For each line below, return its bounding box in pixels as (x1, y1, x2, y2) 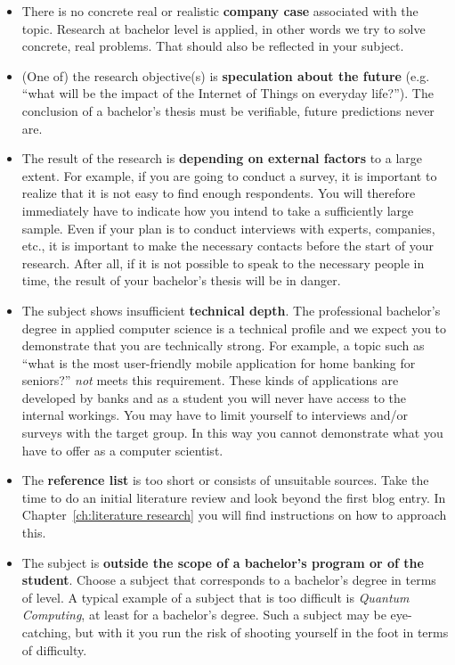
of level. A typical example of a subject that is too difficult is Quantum (21, 587, 410, 606)
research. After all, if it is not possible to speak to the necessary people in (21, 253, 425, 272)
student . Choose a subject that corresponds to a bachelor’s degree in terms (21, 571, 436, 589)
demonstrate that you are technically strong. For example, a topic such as (21, 336, 425, 355)
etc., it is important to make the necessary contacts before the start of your (21, 236, 434, 255)
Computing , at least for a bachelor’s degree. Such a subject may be (21, 605, 386, 624)
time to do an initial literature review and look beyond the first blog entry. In (21, 488, 446, 506)
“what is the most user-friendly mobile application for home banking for (21, 353, 416, 372)
